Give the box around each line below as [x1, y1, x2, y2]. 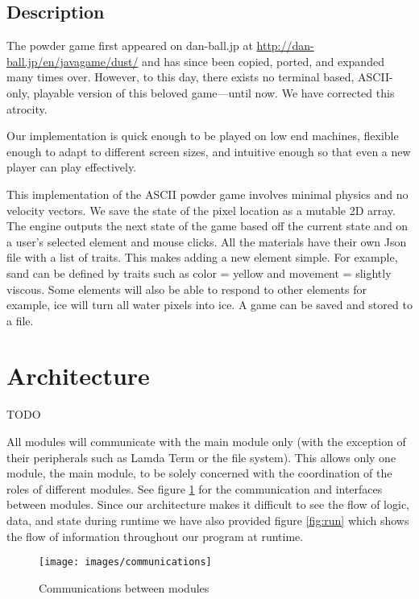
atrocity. [6, 100, 48, 117]
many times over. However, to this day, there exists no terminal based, [6, 68, 355, 85]
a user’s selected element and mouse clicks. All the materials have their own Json [6, 233, 407, 250]
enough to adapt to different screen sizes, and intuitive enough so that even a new [6, 143, 411, 159]
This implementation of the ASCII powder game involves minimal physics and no [6, 185, 409, 202]
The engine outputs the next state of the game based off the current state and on [6, 217, 409, 234]
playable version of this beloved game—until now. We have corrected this [33, 84, 395, 101]
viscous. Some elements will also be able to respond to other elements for [6, 280, 367, 297]
